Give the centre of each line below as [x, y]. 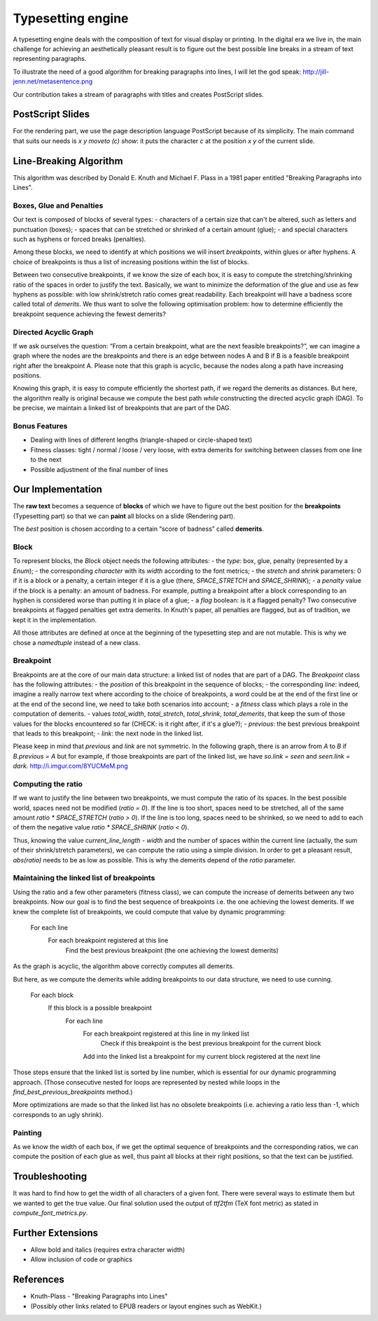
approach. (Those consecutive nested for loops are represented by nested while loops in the [146, 1082]
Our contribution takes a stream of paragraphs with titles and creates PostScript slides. [138, 94]
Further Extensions [55, 1233]
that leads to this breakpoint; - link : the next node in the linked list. [108, 733]
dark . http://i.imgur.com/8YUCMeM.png [71, 766]
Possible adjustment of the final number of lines [99, 469]
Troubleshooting [50, 1177]
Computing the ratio [48, 784]
